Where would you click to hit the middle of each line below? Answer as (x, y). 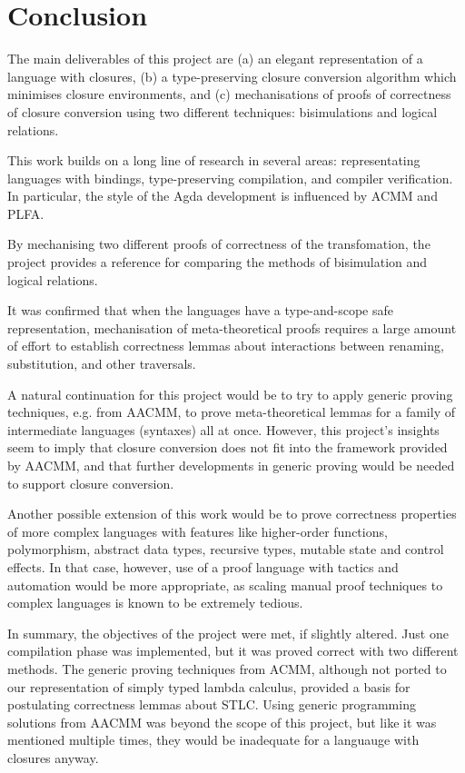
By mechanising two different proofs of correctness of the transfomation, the (219, 244)
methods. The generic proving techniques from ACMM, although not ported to (227, 668)
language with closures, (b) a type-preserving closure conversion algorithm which (232, 76)
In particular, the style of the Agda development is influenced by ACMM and (223, 196)
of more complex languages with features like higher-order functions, (198, 531)
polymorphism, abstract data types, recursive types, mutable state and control (226, 549)
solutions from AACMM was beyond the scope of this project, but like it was (222, 722)
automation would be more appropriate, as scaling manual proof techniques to (225, 585)
